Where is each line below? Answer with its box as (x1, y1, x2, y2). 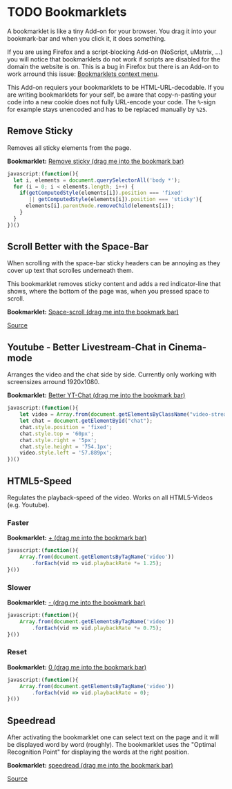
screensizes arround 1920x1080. (7, 378, 100, 386)
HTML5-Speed (7, 475, 72, 487)
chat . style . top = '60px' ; (19, 430, 95, 437)
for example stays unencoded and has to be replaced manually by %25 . (7, 105, 208, 113)
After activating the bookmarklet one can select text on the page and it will (7, 733, 220, 741)
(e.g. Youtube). (7, 500, 50, 508)
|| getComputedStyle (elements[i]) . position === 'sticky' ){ (28, 196, 202, 203)
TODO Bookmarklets (7, 4, 127, 20)
